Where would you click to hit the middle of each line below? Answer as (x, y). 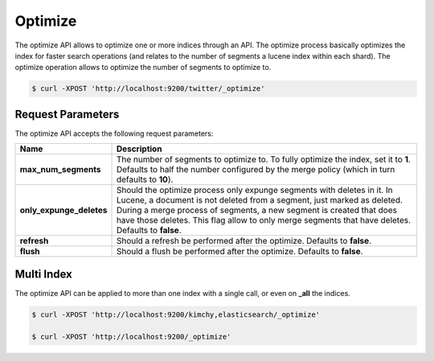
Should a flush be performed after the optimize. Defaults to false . (240, 252)
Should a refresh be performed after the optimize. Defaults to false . (244, 241)
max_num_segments (60, 170)
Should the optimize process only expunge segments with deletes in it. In (254, 191)
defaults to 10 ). (145, 179)
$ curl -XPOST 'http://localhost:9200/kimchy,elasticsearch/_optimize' (176, 314)
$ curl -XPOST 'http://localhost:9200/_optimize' (131, 337)
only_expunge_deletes (63, 211)
